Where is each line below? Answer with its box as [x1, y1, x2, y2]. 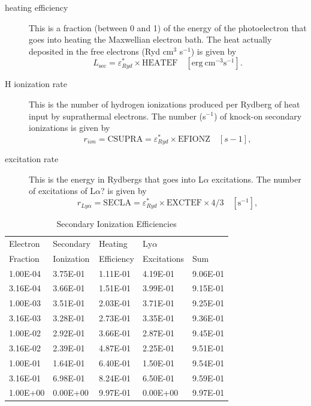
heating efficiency [5, 1, 68, 13]
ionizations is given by [29, 121, 110, 134]
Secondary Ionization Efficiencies [56, 217, 177, 230]
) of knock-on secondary [213, 109, 302, 122]
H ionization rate [5, 77, 67, 90]
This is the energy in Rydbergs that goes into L [29, 172, 204, 185]
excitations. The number [212, 172, 301, 185]
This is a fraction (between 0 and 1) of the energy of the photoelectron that [29, 21, 307, 34]
